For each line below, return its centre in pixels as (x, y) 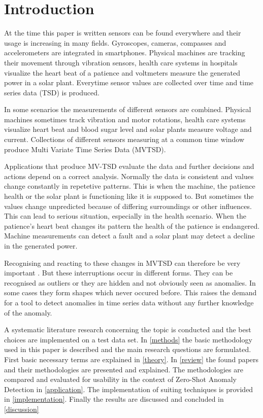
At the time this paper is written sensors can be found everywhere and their (123, 33)
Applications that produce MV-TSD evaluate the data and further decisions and (129, 166)
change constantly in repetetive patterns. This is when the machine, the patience (130, 186)
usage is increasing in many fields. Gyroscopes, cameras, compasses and (115, 42)
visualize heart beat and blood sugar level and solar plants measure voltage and (128, 129)
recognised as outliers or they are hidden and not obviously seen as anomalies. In (130, 282)
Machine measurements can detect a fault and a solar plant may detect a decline (129, 236)
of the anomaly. (28, 312)
